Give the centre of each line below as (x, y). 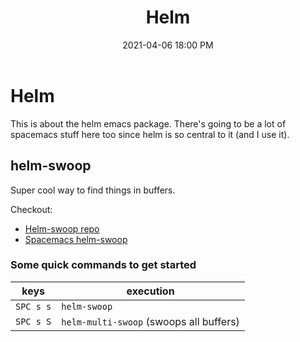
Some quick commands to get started (103, 265)
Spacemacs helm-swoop (76, 239)
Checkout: (31, 209)
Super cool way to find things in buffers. (93, 190)
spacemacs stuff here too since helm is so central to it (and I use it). (150, 134)
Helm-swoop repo (62, 228)
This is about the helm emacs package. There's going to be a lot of (148, 123)
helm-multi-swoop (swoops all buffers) (150, 321)
